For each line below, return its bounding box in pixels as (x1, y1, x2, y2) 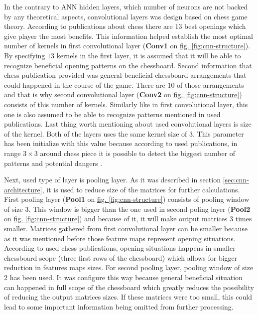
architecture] (4, 184, 42, 194)
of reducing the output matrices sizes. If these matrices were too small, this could (4, 292, 253, 302)
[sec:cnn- (223, 174, 249, 185)
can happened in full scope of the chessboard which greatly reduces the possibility (4, 282, 254, 292)
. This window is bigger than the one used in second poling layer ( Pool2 (28, 203, 251, 214)
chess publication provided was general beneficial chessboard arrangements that (4, 70, 247, 80)
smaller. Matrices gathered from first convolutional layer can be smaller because (4, 223, 248, 234)
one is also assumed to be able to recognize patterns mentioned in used (4, 109, 221, 119)
